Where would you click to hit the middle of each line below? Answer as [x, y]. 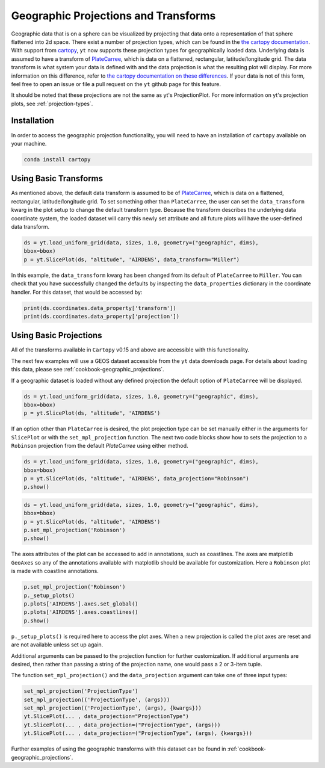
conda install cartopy [57, 159]
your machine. [29, 143]
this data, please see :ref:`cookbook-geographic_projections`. [88, 370]
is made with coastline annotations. [55, 571]
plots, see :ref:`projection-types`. [52, 104]
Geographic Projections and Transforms [113, 16]
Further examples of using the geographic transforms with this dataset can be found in [119, 749]
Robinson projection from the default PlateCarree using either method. [100, 446]
